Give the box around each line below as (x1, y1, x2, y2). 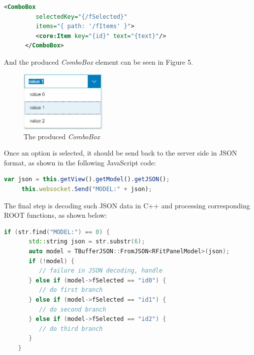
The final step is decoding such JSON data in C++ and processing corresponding (4, 200, 250, 210)
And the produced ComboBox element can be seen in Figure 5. (4, 56, 193, 67)
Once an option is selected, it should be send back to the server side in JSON (4, 148, 237, 158)
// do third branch (39, 325, 103, 332)
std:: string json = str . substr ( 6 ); (29, 238, 145, 245)
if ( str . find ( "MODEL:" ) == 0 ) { (4, 228, 110, 236)
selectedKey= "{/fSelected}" (35, 13, 127, 20)
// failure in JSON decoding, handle (39, 267, 163, 275)
